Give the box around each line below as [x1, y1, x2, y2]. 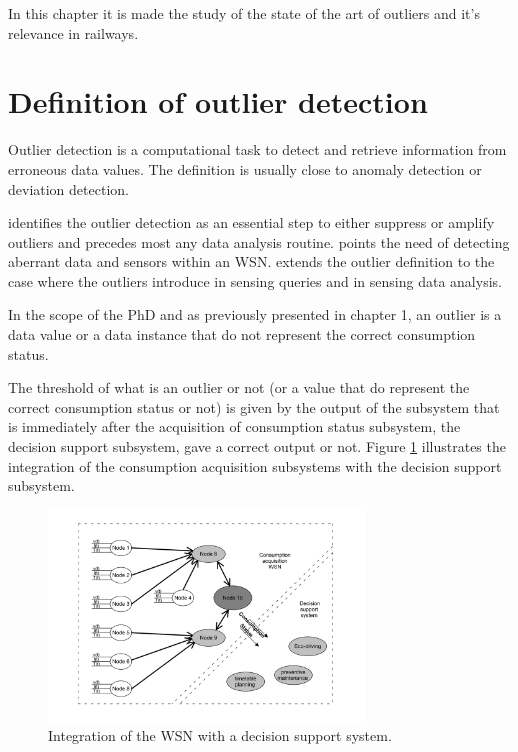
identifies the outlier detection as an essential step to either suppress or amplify [8, 212, 495, 233]
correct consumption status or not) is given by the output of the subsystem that [8, 396, 500, 417]
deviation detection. [8, 178, 129, 199]
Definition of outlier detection [8, 81, 428, 122]
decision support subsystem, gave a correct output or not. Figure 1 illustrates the [8, 436, 506, 457]
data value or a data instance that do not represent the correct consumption [8, 324, 476, 345]
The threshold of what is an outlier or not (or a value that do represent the [8, 377, 470, 398]
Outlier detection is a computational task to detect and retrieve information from [8, 139, 507, 160]
